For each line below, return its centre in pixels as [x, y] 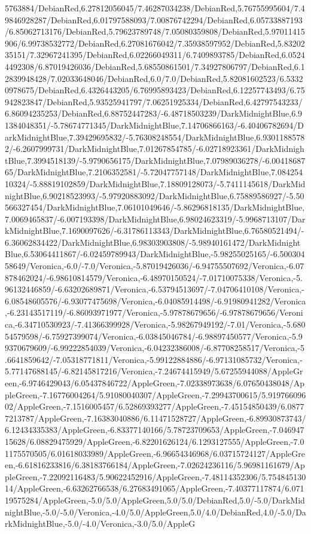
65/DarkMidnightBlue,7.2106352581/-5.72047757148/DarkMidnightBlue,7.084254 [154, 172]
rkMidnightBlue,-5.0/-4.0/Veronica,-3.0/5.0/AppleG [100, 524]
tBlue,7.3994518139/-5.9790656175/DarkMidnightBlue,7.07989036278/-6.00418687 [155, 160]
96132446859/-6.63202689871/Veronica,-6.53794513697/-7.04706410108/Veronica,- [155, 289]
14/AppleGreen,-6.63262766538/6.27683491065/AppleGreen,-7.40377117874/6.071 [155, 488]
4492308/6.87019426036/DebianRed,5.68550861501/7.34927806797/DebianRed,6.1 [155, 66]
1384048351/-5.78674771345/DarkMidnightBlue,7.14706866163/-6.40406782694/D [154, 125]
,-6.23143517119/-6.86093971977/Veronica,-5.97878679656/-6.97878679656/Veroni [154, 312]
